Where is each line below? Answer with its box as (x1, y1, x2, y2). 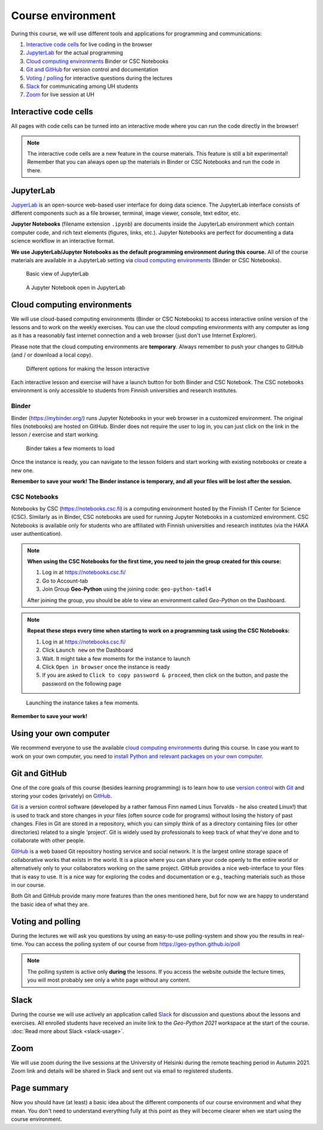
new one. (11, 467, 34, 474)
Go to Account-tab (42, 577, 88, 584)
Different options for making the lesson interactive (26, 365, 150, 372)
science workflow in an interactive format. (11, 237, 115, 245)
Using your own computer (11, 728, 110, 739)
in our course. (11, 881, 46, 888)
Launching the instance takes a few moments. (26, 699, 140, 706)
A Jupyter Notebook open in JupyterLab (26, 284, 126, 291)
